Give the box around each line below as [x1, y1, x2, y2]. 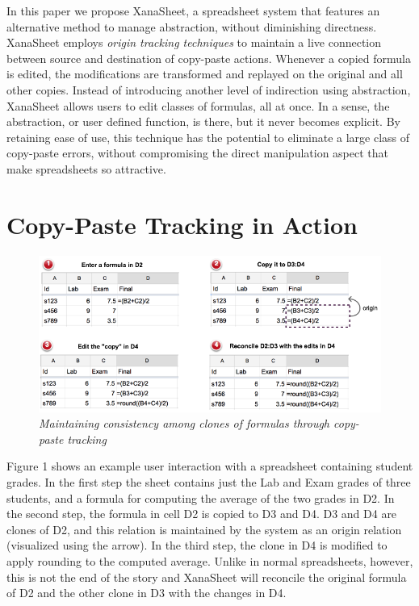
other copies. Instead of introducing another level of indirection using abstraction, [6, 81, 411, 98]
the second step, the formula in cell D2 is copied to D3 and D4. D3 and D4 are [6, 505, 397, 522]
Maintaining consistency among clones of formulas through [39, 415, 330, 432]
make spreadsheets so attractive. [6, 160, 166, 177]
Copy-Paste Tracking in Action [6, 207, 358, 240]
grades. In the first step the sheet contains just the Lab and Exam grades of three [6, 474, 411, 491]
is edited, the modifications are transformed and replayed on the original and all [6, 65, 403, 82]
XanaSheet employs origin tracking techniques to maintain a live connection [6, 34, 382, 51]
